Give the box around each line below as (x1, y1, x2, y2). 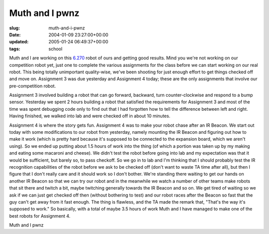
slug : (9, 25, 20, 31)
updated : (9, 39, 29, 45)
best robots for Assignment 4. (9, 213, 71, 219)
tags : (9, 45, 20, 52)
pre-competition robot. (9, 83, 56, 89)
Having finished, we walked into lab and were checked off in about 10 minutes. (9, 113, 170, 119)
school (48, 45, 62, 52)
